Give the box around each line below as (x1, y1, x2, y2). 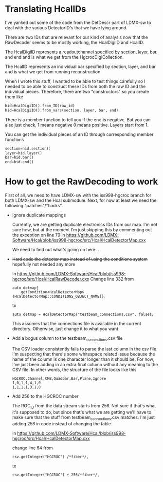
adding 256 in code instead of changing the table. (12, 420, 112, 426)
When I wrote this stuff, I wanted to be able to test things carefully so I (5, 78, 145, 84)
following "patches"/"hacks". (5, 203, 63, 209)
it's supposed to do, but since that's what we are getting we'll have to (12, 409, 152, 415)
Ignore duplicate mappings (12, 212, 66, 218)
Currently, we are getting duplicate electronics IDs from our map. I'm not (12, 221, 158, 228)
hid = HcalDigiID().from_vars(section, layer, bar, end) (5, 108, 119, 113)
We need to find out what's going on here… (12, 247, 99, 253)
